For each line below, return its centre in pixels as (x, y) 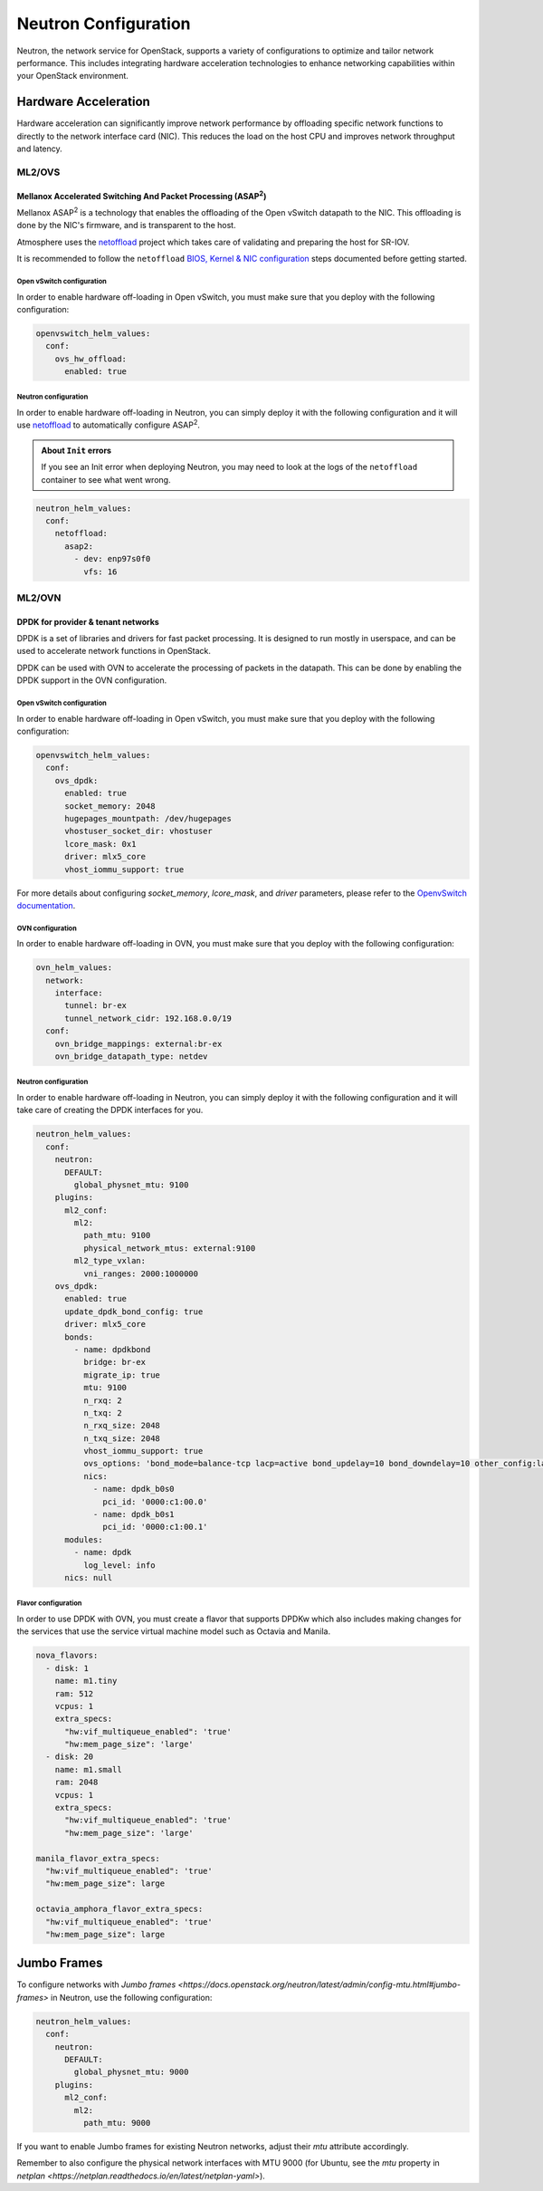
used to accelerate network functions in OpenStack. (114, 651)
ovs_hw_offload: (90, 359)
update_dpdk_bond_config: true (134, 1312)
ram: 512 (74, 1693)
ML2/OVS (38, 172)
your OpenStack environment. (72, 76)
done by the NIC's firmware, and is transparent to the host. (126, 226)
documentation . (46, 905)
